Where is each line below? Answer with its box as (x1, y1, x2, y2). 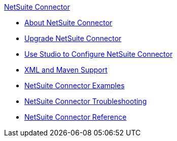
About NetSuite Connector (24, 18, 113, 27)
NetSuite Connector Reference (24, 113, 127, 121)
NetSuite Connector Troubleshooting (24, 97, 147, 105)
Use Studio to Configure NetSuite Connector (24, 50, 173, 58)
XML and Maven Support (24, 65, 108, 74)
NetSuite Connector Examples (24, 81, 125, 90)
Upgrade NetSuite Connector (24, 34, 122, 43)
